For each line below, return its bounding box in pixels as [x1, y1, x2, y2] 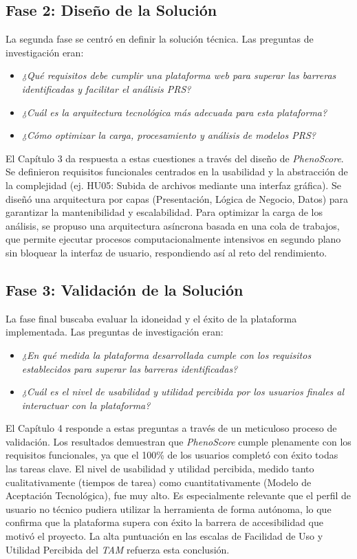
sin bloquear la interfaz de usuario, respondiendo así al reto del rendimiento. [6, 245, 327, 259]
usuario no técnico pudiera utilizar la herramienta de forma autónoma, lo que [6, 501, 332, 516]
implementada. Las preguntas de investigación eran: [6, 325, 224, 339]
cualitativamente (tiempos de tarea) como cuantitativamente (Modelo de [6, 474, 312, 489]
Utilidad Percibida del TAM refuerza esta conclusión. [6, 542, 230, 556]
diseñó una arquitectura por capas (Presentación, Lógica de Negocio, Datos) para [6, 191, 349, 206]
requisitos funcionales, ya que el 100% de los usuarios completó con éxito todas [6, 448, 338, 462]
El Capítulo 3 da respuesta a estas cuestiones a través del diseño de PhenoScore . [6, 151, 344, 165]
